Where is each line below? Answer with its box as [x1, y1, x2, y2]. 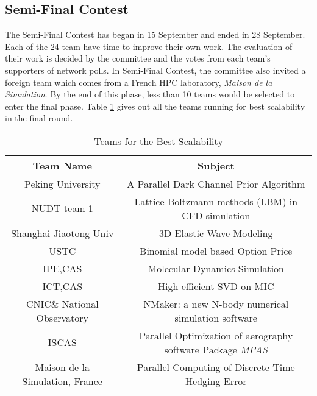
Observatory [36, 310, 89, 325]
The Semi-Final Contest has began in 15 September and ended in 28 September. [5, 28, 305, 41]
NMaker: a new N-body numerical [143, 296, 289, 311]
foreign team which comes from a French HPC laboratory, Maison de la [5, 76, 272, 88]
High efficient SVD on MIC [158, 278, 274, 293]
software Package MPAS [164, 342, 268, 356]
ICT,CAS [42, 278, 83, 293]
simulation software [174, 310, 257, 325]
